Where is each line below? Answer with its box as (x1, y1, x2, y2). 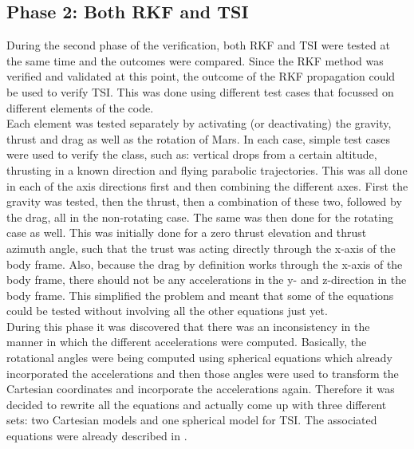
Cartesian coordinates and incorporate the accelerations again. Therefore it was (6, 380, 395, 397)
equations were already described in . (6, 427, 187, 444)
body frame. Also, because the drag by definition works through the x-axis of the (6, 255, 403, 272)
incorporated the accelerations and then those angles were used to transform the (6, 364, 399, 381)
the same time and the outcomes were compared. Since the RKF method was (6, 52, 384, 69)
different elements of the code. (6, 99, 154, 116)
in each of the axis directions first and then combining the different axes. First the (6, 177, 408, 194)
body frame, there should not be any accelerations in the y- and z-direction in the (6, 271, 407, 288)
